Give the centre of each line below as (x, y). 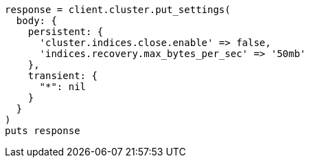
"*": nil (63, 87)
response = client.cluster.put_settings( (118, 10)
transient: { (62, 76)
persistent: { (66, 32)
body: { (36, 21)
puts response (43, 131)
